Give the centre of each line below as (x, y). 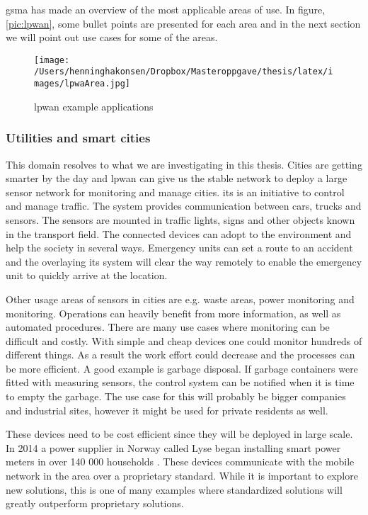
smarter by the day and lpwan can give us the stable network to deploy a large (177, 178)
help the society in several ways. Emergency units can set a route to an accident (179, 248)
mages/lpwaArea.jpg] (82, 84)
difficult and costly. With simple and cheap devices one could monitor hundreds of (184, 340)
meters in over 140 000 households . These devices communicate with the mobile (180, 462)
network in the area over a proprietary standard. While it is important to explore (182, 476)
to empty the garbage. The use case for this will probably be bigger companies (176, 396)
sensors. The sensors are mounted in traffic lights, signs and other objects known (180, 219)
